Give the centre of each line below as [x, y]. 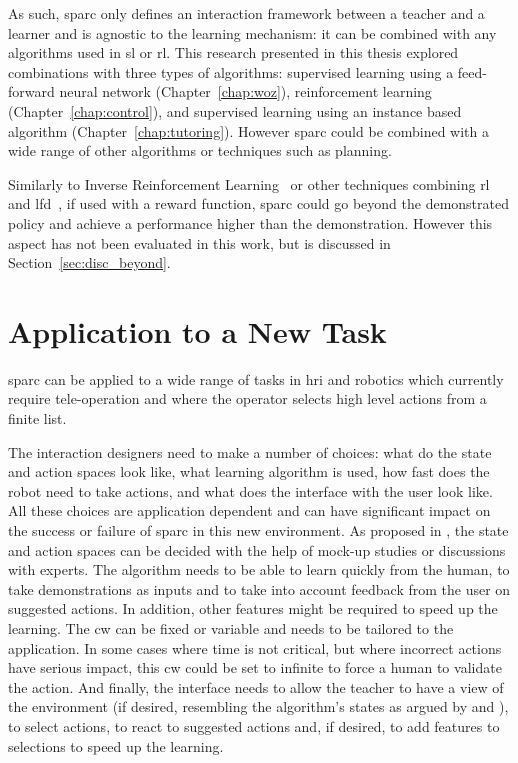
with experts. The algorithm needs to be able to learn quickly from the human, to [259, 569]
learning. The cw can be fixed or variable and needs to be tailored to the [231, 627]
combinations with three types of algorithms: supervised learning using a [231, 71]
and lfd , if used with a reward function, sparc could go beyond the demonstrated [258, 203]
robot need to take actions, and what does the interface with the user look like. [250, 490]
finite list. [37, 418]
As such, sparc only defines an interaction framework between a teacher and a [246, 13]
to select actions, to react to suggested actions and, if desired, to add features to [254, 725]
